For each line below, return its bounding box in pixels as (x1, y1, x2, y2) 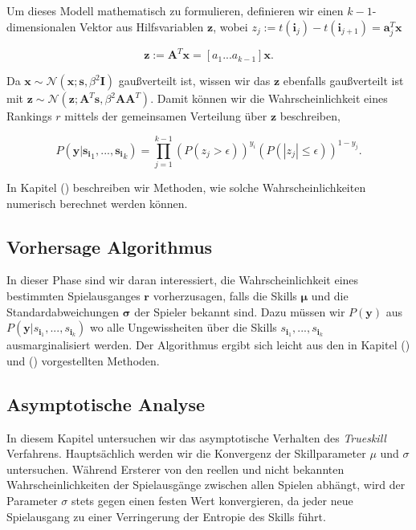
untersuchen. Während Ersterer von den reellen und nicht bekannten (6, 460, 345, 477)
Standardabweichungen (6, 303, 120, 320)
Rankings (6, 108, 52, 124)
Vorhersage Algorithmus (6, 234, 213, 259)
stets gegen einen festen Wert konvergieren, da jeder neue (71, 491, 353, 508)
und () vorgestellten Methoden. (6, 352, 160, 369)
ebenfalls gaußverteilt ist (283, 72, 404, 89)
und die (311, 287, 349, 304)
